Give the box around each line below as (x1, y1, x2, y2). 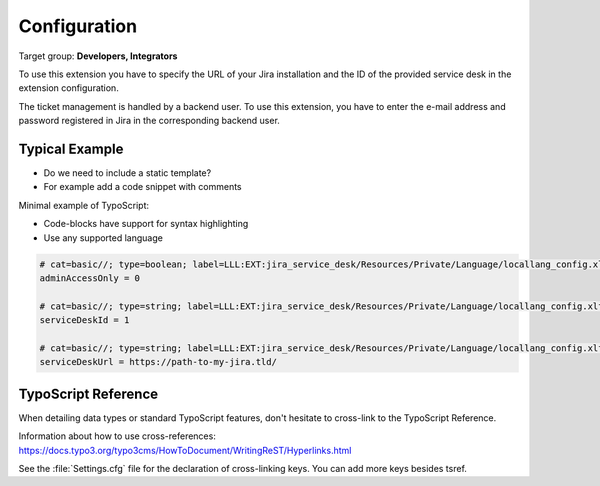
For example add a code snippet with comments (43, 181, 242, 193)
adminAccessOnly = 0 (39, 272, 140, 284)
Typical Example (18, 140, 124, 157)
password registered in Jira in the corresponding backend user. (18, 115, 280, 127)
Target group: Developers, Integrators (18, 50, 178, 62)
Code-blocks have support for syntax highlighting (43, 218, 249, 230)
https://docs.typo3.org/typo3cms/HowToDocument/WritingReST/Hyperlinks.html (18, 444, 352, 456)
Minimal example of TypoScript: (18, 199, 150, 211)
